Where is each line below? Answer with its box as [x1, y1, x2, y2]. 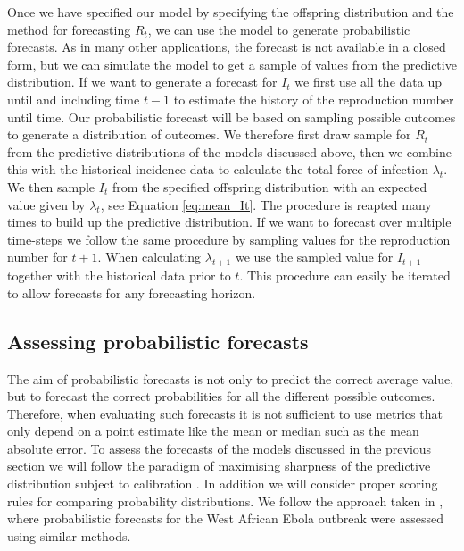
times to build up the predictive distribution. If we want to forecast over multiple [7, 213, 452, 231]
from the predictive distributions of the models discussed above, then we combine [7, 142, 452, 161]
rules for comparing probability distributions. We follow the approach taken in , [7, 491, 443, 510]
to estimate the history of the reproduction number [173, 89, 454, 108]
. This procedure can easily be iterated [239, 266, 451, 285]
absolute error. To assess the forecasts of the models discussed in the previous [7, 438, 432, 457]
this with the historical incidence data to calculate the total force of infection [7, 160, 428, 179]
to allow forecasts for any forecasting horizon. [7, 283, 256, 302]
